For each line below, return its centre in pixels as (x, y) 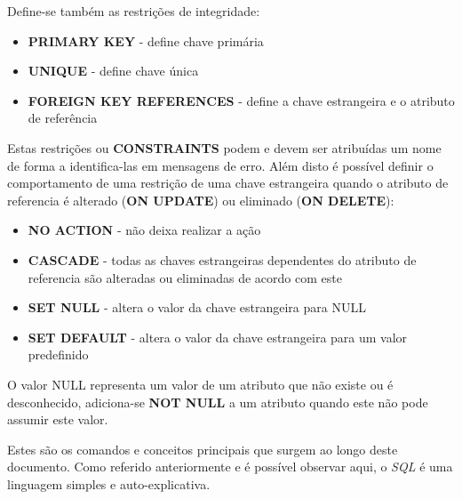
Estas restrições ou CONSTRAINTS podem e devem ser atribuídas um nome (224, 147)
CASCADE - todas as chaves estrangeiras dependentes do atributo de (222, 259)
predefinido (58, 354)
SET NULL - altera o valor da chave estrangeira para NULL (197, 307)
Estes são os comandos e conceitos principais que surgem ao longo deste (203, 449)
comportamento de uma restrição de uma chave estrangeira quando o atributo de (228, 183)
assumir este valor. (58, 419)
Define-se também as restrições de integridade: (134, 11)
